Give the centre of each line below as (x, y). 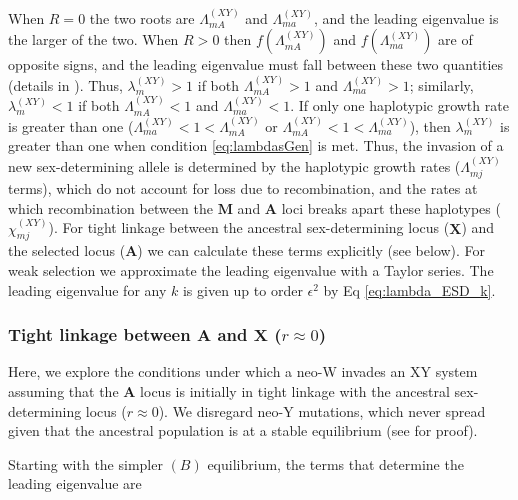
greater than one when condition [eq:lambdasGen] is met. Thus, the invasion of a (256, 145)
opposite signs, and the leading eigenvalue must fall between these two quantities (256, 64)
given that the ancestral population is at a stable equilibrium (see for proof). (243, 430)
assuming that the (63, 391)
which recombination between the (110, 207)
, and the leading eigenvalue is (406, 17)
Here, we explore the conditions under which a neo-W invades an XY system (243, 371)
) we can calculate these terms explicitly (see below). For (311, 250)
